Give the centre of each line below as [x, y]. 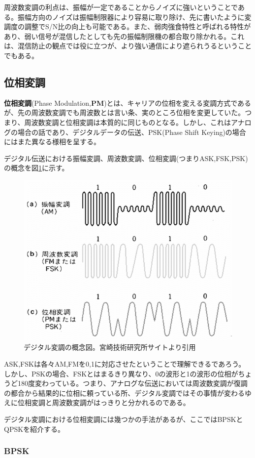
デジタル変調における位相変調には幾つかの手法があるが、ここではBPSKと [124, 419]
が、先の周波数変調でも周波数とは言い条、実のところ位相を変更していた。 [125, 112]
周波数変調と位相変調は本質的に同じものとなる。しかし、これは [128, 122]
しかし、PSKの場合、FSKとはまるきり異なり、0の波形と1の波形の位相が [121, 373]
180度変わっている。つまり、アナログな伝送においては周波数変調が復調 [132, 383]
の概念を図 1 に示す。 [36, 168]
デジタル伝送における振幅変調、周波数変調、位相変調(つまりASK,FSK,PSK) [126, 158]
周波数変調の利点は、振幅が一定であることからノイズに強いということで [121, 7]
